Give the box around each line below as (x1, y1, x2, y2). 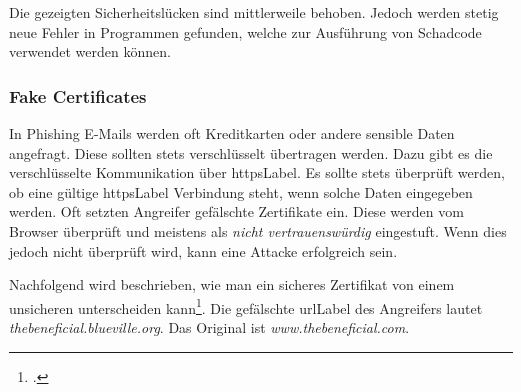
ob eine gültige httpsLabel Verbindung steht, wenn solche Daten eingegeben (9, 181, 473, 202)
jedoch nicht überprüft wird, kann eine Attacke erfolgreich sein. (9, 240, 398, 261)
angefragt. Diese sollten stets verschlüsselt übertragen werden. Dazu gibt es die (9, 142, 493, 163)
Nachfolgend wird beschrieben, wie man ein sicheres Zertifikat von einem (9, 274, 455, 295)
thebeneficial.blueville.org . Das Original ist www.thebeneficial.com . (9, 317, 410, 337)
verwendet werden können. (9, 41, 171, 62)
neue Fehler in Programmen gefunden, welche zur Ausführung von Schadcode (9, 21, 482, 42)
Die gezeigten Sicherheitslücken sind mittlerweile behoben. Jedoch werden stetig (9, 2, 499, 22)
